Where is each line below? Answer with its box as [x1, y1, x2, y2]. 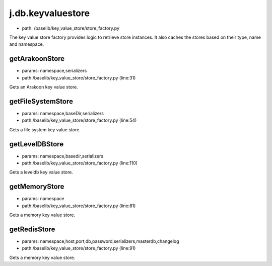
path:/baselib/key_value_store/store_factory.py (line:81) [22, 203, 136, 209]
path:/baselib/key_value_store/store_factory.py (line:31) [22, 74, 136, 80]
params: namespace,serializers [22, 68, 87, 74]
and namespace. [9, 41, 44, 47]
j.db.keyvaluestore [9, 8, 90, 19]
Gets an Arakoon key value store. [9, 84, 78, 90]
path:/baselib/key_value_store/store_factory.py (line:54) [22, 117, 137, 123]
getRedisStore [9, 225, 55, 233]
